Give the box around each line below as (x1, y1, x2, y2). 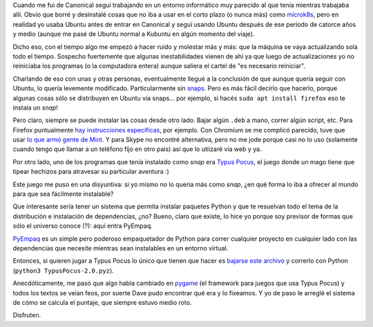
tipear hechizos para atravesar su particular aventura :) (12, 168, 169, 176)
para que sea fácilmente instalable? (12, 190, 114, 198)
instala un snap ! (12, 103, 59, 112)
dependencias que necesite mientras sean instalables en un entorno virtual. (12, 244, 229, 252)
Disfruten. (12, 311, 41, 319)
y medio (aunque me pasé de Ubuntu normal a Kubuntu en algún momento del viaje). (12, 30, 255, 38)
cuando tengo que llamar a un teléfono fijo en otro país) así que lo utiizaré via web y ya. (12, 145, 262, 153)
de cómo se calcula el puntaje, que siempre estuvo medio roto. (12, 298, 192, 306)
